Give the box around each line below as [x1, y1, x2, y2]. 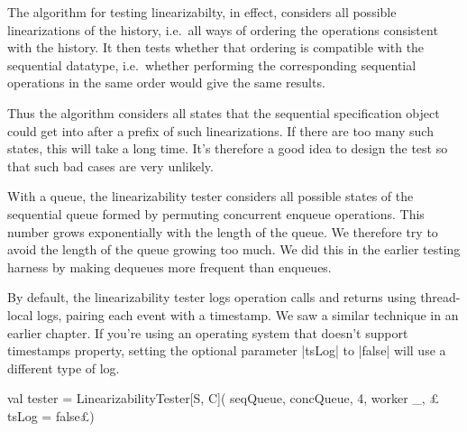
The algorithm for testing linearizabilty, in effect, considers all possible [7, 3, 397, 21]
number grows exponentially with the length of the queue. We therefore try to [7, 222, 438, 241]
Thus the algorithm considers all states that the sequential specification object [7, 103, 440, 122]
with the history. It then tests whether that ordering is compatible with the [7, 38, 425, 57]
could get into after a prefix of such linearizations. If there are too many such [7, 121, 434, 140]
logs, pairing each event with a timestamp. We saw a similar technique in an [37, 305, 459, 324]
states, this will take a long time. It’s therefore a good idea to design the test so [7, 139, 448, 158]
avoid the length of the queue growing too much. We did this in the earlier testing [7, 240, 461, 259]
